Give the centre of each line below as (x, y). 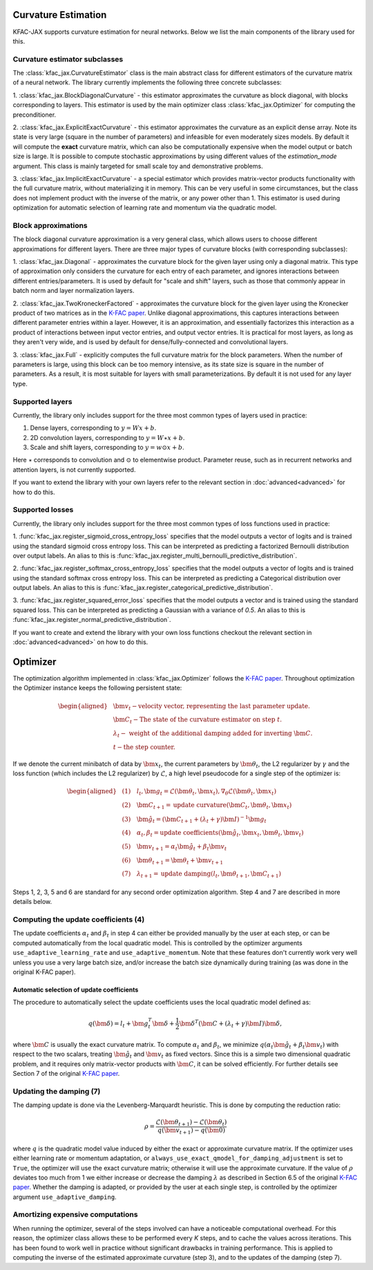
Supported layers (42, 401)
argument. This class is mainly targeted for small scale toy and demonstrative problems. (138, 166)
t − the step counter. (144, 747)
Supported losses (43, 510)
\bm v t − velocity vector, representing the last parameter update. (211, 707)
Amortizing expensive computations (75, 1215)
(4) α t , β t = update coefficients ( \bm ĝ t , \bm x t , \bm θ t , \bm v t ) (213, 834)
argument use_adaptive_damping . (65, 1197)
